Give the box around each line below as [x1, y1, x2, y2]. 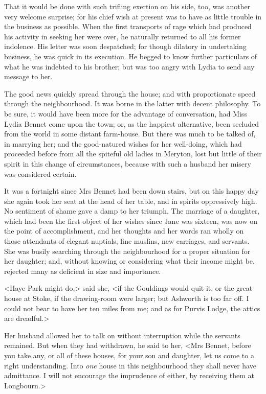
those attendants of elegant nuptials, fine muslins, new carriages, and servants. [4, 236, 250, 246]
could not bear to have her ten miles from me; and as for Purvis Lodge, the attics [4, 303, 260, 313]
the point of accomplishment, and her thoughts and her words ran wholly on [4, 225, 244, 236]
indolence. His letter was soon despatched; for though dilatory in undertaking [4, 41, 247, 52]
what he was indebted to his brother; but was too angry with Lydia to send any [4, 61, 255, 72]
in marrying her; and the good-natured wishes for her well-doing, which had [4, 138, 242, 149]
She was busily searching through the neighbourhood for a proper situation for [4, 245, 251, 256]
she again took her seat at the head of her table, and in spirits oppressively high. [4, 195, 257, 206]
